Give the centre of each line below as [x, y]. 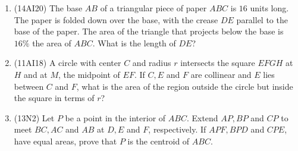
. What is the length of [134, 43]
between [29, 86]
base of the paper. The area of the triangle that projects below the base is [149, 31]
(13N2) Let [34, 117]
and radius [152, 63]
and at [36, 74]
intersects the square [218, 63]
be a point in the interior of [115, 117]
